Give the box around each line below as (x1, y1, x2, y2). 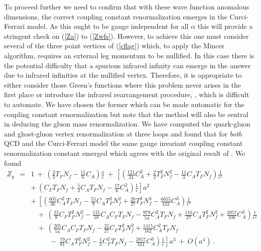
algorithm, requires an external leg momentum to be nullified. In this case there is (4, 50, 255, 60)
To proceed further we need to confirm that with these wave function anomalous (4, 1, 250, 11)
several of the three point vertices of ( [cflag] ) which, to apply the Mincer (4, 40, 225, 51)
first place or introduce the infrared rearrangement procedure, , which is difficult (4, 89, 250, 100)
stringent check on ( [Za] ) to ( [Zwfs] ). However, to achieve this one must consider (4, 30, 249, 41)
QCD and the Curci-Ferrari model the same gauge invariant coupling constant (4, 138, 243, 148)
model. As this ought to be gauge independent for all (27, 21, 189, 31)
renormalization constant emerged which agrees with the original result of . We (4, 147, 245, 158)
